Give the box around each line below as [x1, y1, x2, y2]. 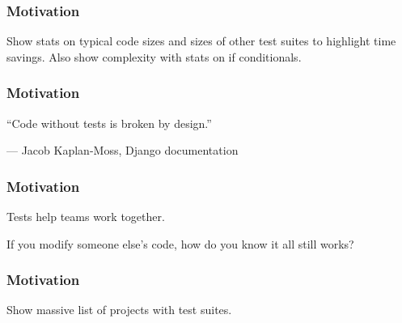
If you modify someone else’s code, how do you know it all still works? [6, 235, 354, 252]
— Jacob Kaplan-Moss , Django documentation [6, 142, 239, 159]
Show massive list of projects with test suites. [6, 301, 232, 318]
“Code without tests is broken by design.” [6, 114, 212, 131]
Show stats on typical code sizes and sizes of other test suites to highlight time [6, 32, 396, 49]
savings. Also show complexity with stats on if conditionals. [6, 48, 302, 65]
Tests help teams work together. [6, 208, 165, 225]
